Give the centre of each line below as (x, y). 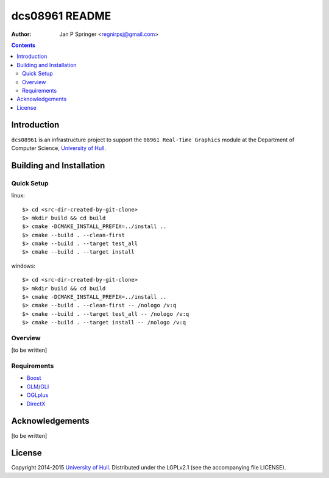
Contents (23, 45)
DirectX (36, 404)
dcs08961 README (61, 16)
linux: (18, 196)
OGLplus (37, 395)
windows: (23, 266)
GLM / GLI (38, 387)
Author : (21, 34)
